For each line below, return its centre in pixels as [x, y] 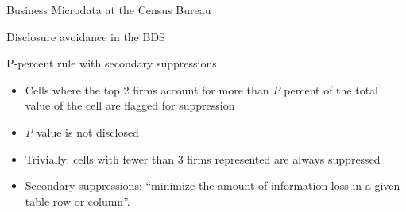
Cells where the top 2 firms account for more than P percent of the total [201, 89]
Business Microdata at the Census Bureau [109, 10]
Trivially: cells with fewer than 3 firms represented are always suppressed [203, 158]
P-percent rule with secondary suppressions [112, 63]
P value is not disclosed [82, 131]
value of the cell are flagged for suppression [130, 105]
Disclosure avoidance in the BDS [86, 36]
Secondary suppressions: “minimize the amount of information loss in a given [213, 185]
